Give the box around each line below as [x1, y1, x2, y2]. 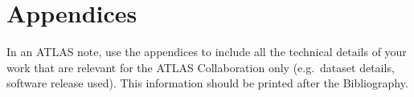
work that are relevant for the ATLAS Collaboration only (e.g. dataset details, [6, 59, 395, 75]
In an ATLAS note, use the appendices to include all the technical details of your [6, 43, 407, 60]
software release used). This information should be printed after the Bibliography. [6, 75, 408, 91]
